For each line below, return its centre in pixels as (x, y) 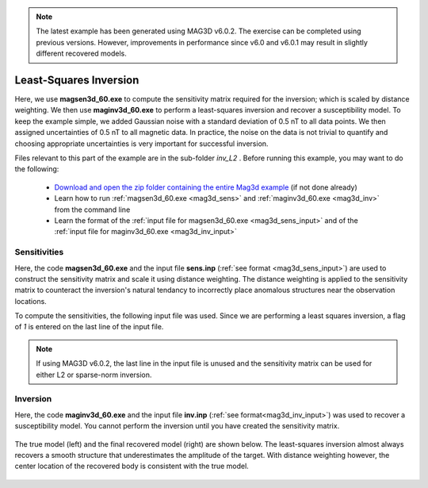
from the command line (92, 209)
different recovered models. (81, 54)
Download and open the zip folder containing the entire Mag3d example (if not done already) (206, 187)
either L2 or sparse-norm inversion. (94, 375)
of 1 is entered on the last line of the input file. (89, 327)
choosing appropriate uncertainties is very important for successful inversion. (141, 144)
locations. (31, 301)
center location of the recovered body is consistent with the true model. (132, 466)
